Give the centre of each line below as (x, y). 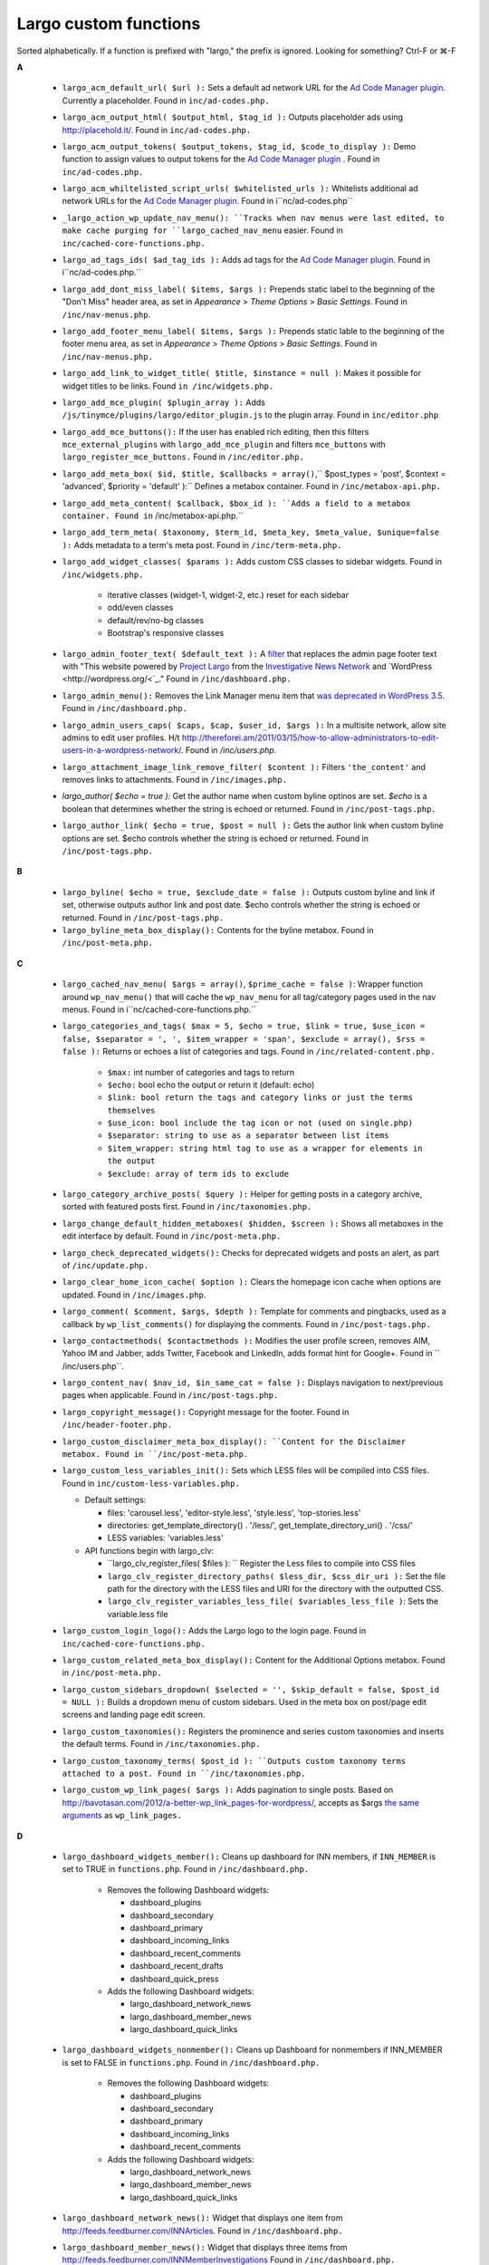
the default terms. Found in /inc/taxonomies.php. (161, 1744)
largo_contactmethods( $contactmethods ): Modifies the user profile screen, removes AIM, (246, 1340)
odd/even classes (140, 608)
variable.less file (138, 1614)
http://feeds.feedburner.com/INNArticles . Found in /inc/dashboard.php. (202, 2231)
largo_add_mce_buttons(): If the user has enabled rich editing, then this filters (216, 431)
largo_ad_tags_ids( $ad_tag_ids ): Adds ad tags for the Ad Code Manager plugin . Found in (246, 260)
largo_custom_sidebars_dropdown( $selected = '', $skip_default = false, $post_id (250, 1689)
